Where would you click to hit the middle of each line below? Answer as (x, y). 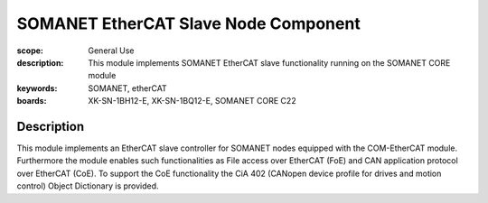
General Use (111, 51)
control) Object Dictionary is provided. (88, 186)
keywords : (37, 88)
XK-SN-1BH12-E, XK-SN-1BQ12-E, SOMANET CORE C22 (192, 101)
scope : (30, 51)
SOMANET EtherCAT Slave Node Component (188, 23)
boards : (32, 101)
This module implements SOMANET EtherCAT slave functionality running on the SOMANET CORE (269, 62)
